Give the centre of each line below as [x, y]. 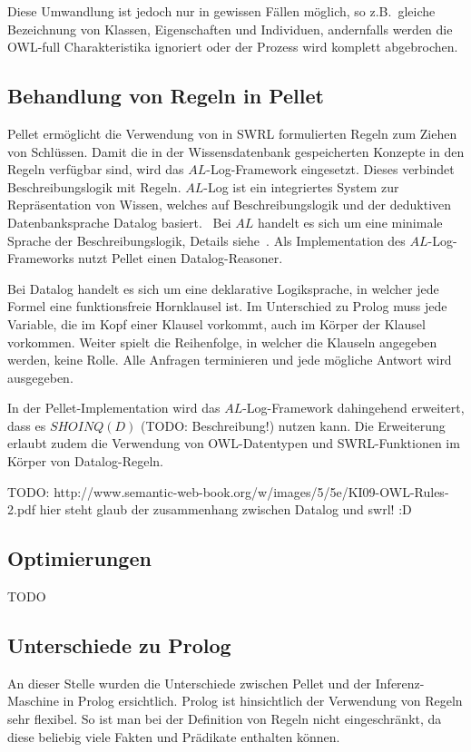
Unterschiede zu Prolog [119, 645]
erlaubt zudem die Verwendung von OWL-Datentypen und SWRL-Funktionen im [234, 443]
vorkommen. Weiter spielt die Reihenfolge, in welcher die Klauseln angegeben [222, 342]
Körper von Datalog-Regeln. [85, 461]
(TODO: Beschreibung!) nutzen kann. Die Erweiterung [293, 425]
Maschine [33, 701]
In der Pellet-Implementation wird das [114, 408]
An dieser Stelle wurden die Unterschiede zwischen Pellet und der [190, 683]
